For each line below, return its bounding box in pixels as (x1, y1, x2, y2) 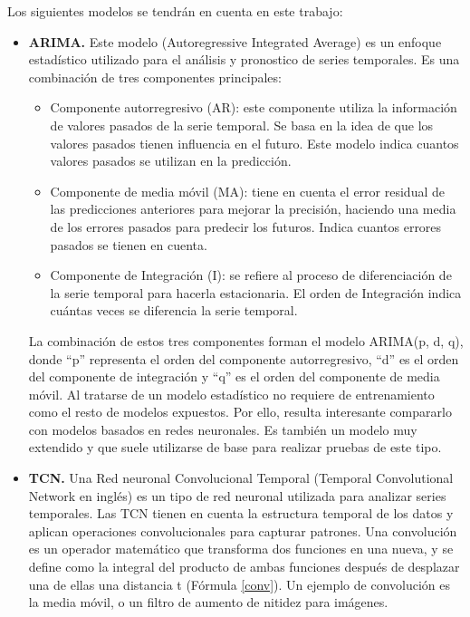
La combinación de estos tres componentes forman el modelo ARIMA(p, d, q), (28, 331, 464, 350)
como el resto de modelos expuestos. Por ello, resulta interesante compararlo (28, 402, 452, 421)
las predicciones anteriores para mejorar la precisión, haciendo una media (50, 199, 456, 218)
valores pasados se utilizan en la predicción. (50, 151, 292, 170)
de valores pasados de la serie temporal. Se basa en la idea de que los (50, 115, 434, 134)
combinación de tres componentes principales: (28, 67, 282, 86)
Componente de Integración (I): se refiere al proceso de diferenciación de (50, 265, 452, 284)
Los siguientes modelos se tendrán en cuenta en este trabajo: (7, 2, 343, 20)
